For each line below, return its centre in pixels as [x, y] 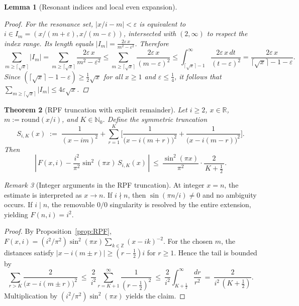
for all [113, 76]
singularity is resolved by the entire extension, [180, 204]
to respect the [227, 33]
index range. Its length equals [49, 43]
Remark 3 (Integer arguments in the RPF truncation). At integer [104, 185]
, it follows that [198, 76]
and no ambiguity [229, 194]
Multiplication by [31, 295]
